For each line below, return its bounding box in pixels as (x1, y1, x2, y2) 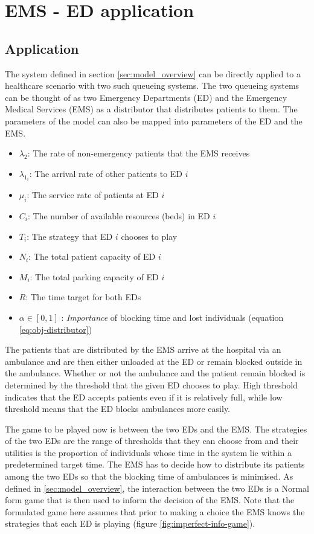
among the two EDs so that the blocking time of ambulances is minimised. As (5, 470, 293, 483)
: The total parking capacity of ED (30, 270, 159, 283)
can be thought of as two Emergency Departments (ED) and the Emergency (5, 91, 287, 103)
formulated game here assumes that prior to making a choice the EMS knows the (5, 505, 305, 518)
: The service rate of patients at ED (27, 188, 159, 201)
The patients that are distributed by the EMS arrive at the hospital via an (5, 343, 281, 356)
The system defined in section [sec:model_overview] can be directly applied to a (5, 67, 301, 80)
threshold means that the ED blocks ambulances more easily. (5, 402, 231, 415)
